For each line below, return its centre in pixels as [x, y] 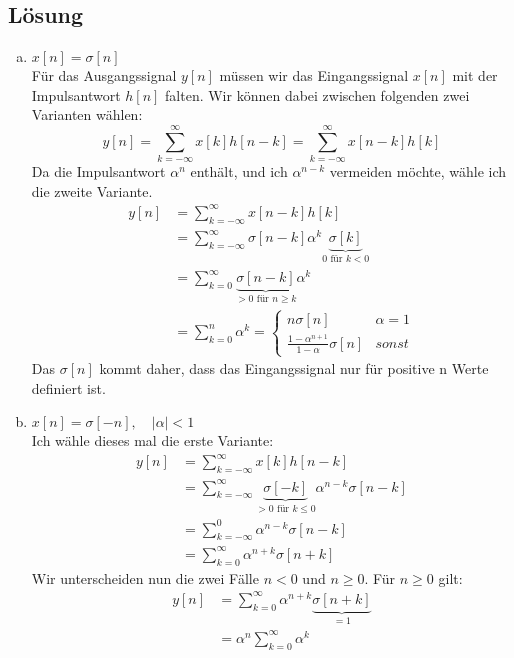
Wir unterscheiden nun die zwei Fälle [145, 577]
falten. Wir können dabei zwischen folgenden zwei [317, 94]
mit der [475, 75]
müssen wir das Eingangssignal [314, 75]
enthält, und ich [239, 171]
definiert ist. [68, 387]
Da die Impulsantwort [98, 171]
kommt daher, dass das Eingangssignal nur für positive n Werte [294, 368]
